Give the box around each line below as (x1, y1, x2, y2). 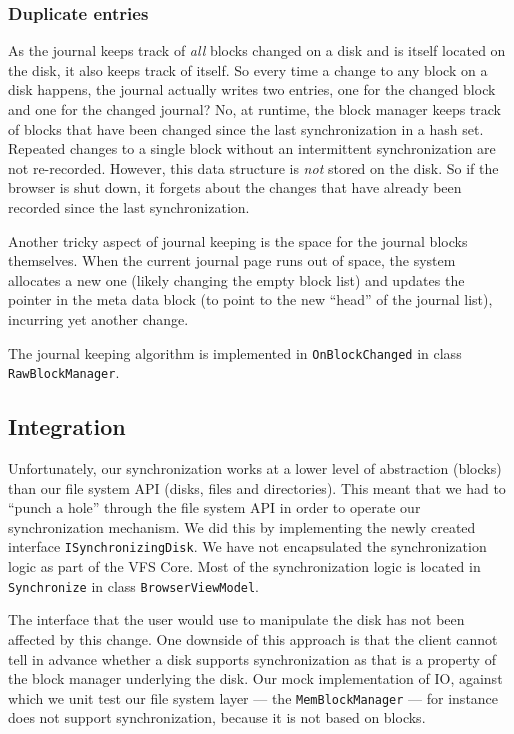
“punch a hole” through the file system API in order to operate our (8, 497, 421, 518)
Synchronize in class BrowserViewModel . (8, 575, 260, 596)
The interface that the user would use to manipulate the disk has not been (8, 609, 465, 630)
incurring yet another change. (8, 308, 189, 329)
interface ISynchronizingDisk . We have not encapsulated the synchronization (8, 536, 487, 557)
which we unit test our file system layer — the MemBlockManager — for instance (8, 687, 499, 708)
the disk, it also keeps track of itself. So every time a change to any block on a (8, 59, 488, 80)
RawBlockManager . (8, 362, 120, 383)
